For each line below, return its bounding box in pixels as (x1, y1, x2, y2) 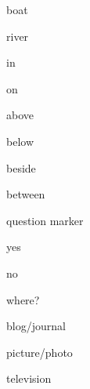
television (6, 370, 52, 387)
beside (6, 159, 36, 176)
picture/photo (6, 344, 73, 360)
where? (6, 291, 40, 307)
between (6, 186, 45, 202)
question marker (6, 212, 84, 228)
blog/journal (6, 318, 66, 334)
